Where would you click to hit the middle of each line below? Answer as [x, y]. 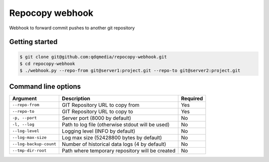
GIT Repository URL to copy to [97, 111]
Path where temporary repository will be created [119, 151]
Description [76, 98]
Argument [24, 98]
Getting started [33, 42]
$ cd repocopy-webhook [47, 64]
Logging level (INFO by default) [99, 131]
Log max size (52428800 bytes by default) [112, 138]
